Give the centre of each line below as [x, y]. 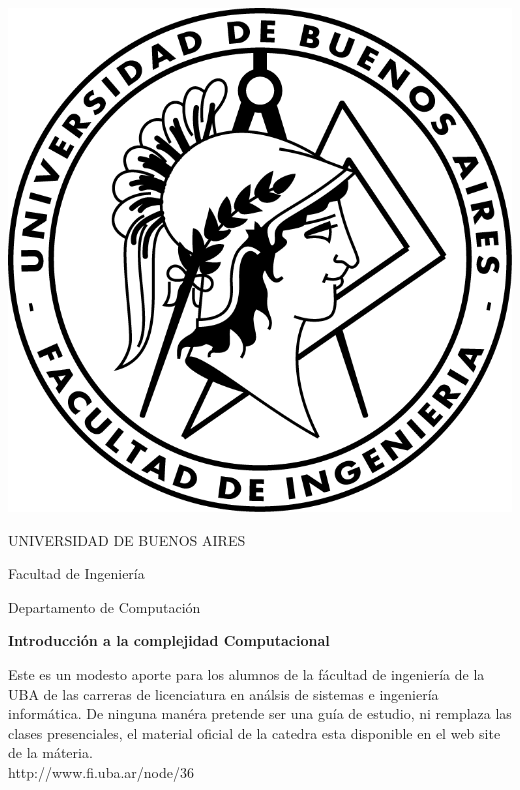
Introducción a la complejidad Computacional [169, 640]
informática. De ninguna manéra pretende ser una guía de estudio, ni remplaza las [260, 713]
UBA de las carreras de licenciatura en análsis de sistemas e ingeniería [223, 693]
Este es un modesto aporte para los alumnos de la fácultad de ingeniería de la [246, 673]
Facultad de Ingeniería [76, 573]
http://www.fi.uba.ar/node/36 [101, 771]
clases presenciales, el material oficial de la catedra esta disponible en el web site [254, 732]
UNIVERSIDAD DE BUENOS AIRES [127, 539]
